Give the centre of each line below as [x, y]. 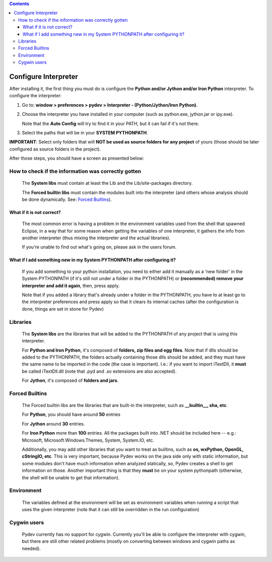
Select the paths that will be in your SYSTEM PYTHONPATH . [85, 132]
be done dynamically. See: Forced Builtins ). [67, 199]
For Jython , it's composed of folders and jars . [70, 381]
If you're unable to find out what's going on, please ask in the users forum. [99, 247]
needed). [31, 548]
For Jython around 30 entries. [53, 424]
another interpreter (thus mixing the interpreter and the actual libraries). [96, 238]
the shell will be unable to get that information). [71, 477]
